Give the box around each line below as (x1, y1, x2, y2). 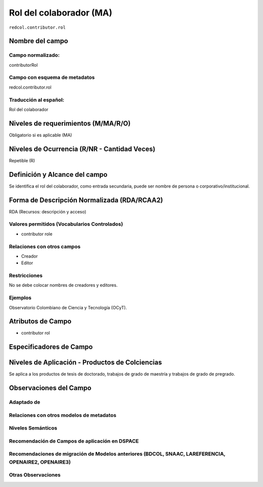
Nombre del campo (9, 37, 68, 45)
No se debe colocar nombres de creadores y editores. (9, 282, 118, 288)
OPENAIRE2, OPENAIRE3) (9, 458, 71, 465)
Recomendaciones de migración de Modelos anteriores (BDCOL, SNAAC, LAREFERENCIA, (9, 450, 226, 457)
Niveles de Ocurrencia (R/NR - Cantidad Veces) (9, 145, 155, 153)
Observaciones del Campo (9, 384, 92, 392)
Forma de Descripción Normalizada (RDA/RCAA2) (9, 196, 163, 204)
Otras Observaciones (9, 471, 61, 478)
